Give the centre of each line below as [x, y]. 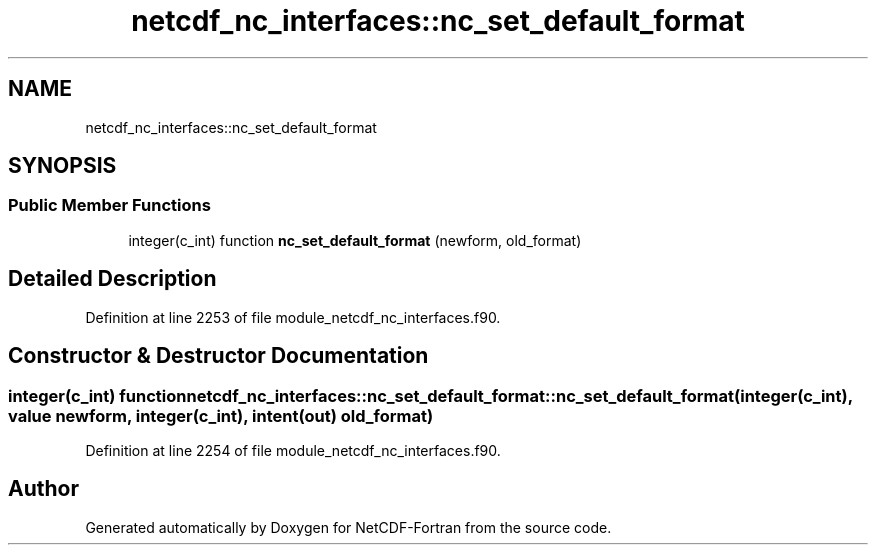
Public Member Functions [109, 205]
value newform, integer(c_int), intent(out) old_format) [221, 415]
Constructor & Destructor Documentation [218, 356]
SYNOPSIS [62, 166]
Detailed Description [112, 279]
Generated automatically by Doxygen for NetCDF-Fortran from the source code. [348, 527]
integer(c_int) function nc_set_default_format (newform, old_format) [355, 240]
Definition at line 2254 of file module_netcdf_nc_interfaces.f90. [293, 450]
